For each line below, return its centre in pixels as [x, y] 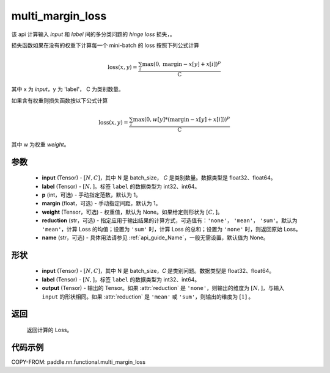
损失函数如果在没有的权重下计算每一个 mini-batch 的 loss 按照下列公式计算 [105, 45]
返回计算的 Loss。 [50, 330]
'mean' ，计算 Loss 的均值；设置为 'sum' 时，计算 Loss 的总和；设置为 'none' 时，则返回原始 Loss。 [172, 229]
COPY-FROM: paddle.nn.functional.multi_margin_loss [79, 362]
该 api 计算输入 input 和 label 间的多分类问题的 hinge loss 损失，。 [93, 34]
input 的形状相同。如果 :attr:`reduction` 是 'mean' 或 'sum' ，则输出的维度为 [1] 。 [148, 297]
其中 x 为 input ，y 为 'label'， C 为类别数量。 [68, 89]
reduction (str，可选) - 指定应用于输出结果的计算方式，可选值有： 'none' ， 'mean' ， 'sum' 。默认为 [170, 220]
